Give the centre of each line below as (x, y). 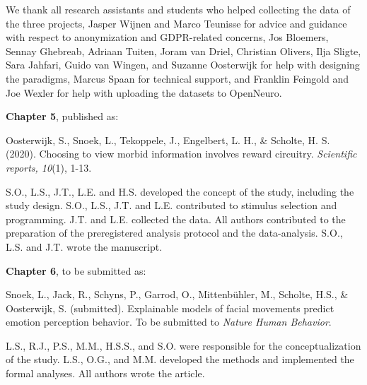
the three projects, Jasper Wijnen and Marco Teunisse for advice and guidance (176, 23)
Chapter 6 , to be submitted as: (76, 270)
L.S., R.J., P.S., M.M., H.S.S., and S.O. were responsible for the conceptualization (183, 345)
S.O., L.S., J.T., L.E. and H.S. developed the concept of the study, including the (180, 191)
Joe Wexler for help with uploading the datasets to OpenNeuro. (144, 92)
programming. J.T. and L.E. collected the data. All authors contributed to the (176, 219)
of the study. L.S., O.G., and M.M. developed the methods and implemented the (180, 359)
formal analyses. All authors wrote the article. (105, 373)
